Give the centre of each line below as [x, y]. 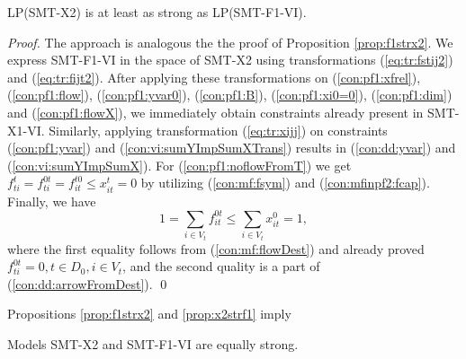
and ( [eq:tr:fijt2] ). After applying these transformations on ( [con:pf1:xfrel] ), [214, 77]
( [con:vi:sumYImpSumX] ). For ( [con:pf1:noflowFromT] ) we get [179, 165]
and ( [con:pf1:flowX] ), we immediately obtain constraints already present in [215, 112]
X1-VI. [26, 130]
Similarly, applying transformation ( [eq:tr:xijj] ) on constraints [218, 130]
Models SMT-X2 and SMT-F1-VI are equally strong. [153, 343]
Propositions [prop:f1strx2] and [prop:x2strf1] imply [149, 314]
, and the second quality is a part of [221, 266]
